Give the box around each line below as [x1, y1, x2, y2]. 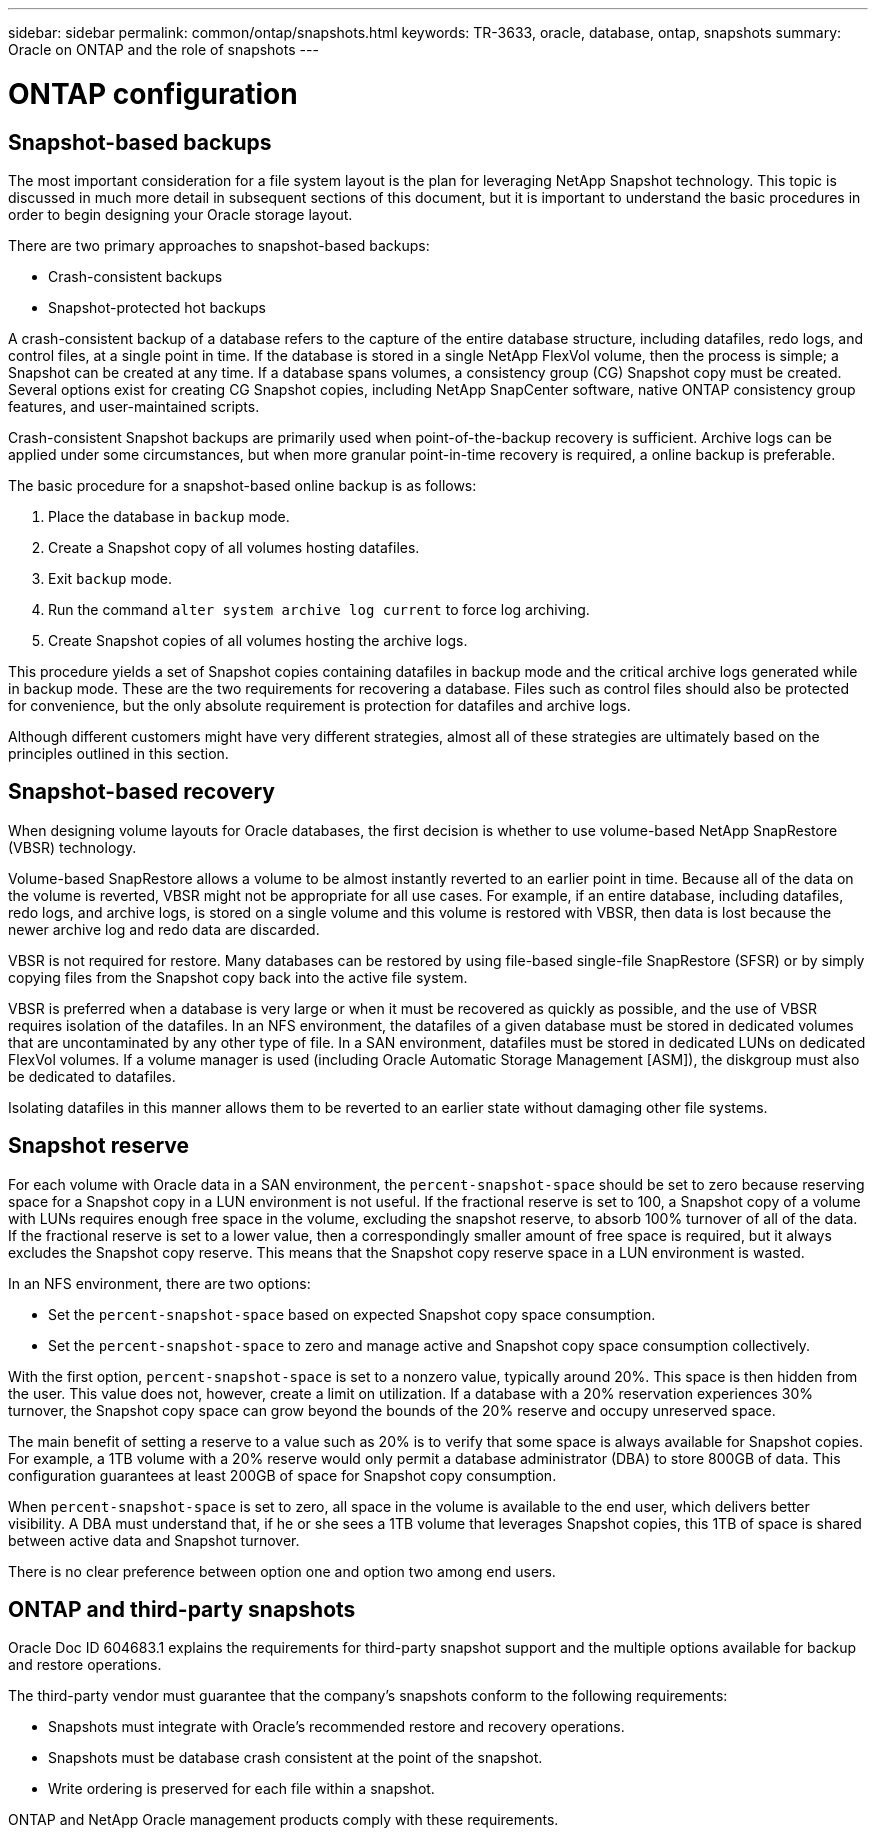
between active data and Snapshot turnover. [8, 1531, 300, 1549]
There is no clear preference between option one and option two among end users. [8, 1562, 556, 1580]
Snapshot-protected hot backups [48, 298, 266, 316]
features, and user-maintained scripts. [8, 397, 260, 415]
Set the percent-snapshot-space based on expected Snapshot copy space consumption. [48, 1305, 656, 1323]
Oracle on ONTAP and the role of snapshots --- [8, 41, 319, 58]
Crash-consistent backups [48, 267, 223, 285]
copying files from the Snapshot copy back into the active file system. [8, 968, 468, 986]
